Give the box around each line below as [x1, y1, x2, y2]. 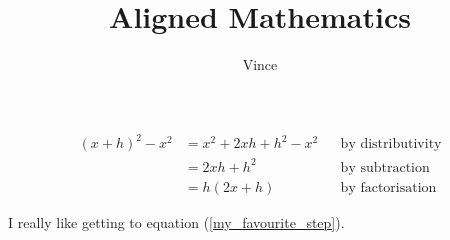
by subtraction [340, 160, 430, 175]
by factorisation [340, 180, 437, 195]
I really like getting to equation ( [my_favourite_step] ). [8, 211, 345, 232]
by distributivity [340, 137, 442, 152]
